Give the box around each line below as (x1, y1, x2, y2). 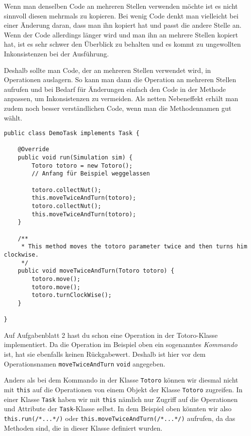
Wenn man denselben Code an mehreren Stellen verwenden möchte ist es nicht (4, 1, 238, 11)
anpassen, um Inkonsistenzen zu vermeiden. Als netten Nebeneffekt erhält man (4, 93, 238, 104)
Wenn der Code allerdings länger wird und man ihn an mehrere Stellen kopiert (4, 29, 238, 39)
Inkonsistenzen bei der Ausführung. (4, 48, 109, 58)
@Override (17, 146, 50, 153)
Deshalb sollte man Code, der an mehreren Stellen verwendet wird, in (4, 65, 211, 75)
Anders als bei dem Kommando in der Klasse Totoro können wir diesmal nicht (4, 375, 238, 385)
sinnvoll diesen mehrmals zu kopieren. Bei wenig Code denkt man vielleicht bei (4, 10, 239, 20)
